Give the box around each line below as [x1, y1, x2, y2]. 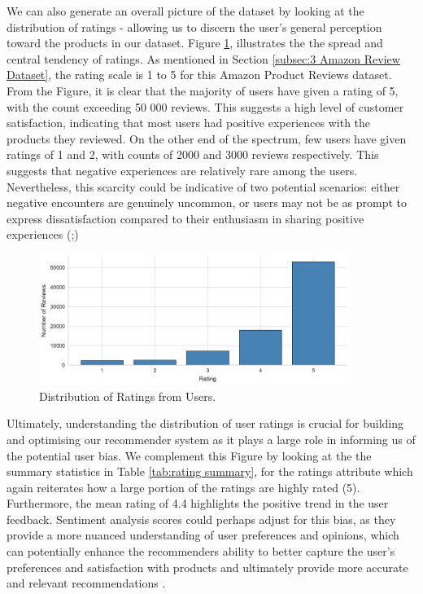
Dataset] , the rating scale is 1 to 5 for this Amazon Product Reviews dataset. [7, 66, 392, 83]
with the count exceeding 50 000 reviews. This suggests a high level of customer [7, 98, 404, 115]
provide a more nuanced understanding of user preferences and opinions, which [7, 526, 399, 543]
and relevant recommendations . [7, 574, 166, 592]
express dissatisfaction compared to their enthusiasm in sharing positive [7, 209, 364, 227]
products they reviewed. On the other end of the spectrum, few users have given [7, 130, 407, 147]
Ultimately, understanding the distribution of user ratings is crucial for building [7, 415, 403, 432]
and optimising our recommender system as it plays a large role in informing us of [7, 430, 416, 447]
